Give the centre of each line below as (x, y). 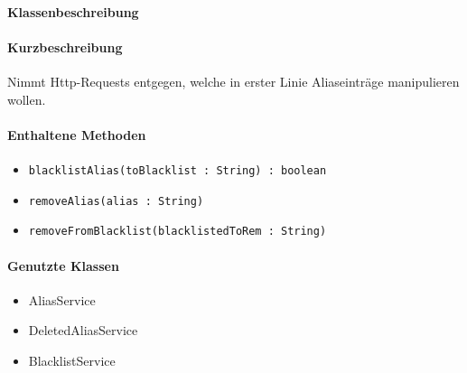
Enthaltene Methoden (77, 134)
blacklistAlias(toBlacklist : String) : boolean (177, 170)
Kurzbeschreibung (65, 47)
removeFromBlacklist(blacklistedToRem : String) (177, 232)
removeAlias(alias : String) (116, 201)
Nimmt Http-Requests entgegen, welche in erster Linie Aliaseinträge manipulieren (233, 81)
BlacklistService (72, 360)
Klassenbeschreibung (73, 11)
